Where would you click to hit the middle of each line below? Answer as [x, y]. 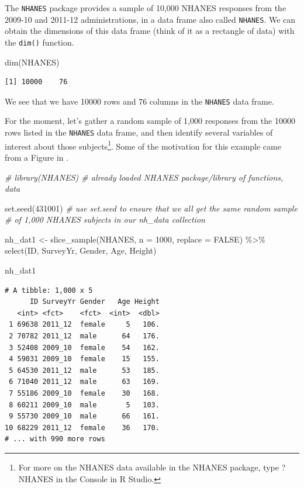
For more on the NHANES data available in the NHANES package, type [148, 467]
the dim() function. [39, 42]
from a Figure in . [37, 157]
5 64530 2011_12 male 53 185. [84, 370]
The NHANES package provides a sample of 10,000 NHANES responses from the [146, 8]
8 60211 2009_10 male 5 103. [84, 405]
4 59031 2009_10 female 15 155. [84, 359]
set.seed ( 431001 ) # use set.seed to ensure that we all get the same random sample [151, 208]
